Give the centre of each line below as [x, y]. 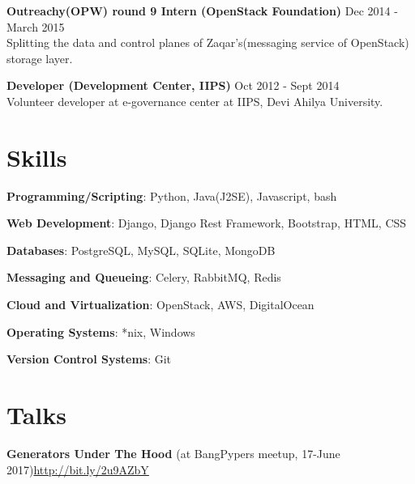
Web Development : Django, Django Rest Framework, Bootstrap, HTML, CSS [207, 223]
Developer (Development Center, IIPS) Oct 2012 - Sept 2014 [173, 85]
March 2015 [36, 26]
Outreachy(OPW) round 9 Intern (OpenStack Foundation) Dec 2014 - [202, 11]
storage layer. [40, 58]
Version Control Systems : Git [89, 359]
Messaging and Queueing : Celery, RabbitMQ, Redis [144, 277]
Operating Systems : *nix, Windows [101, 331]
